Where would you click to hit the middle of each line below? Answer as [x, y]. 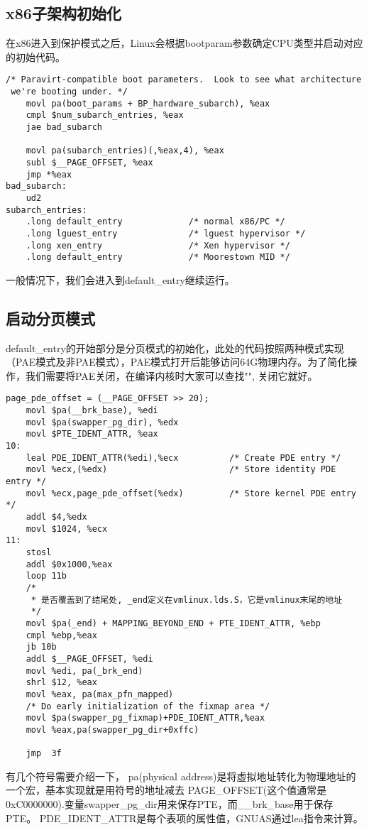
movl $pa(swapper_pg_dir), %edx [102, 422]
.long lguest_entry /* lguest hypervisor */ [166, 233]
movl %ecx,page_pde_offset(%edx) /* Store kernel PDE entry [191, 493]
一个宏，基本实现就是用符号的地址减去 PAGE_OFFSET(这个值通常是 [166, 790]
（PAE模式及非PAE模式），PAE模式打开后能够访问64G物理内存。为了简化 [177, 362]
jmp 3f [44, 754]
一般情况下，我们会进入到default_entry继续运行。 [120, 279]
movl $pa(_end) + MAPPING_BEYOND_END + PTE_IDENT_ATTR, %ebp [173, 623]
